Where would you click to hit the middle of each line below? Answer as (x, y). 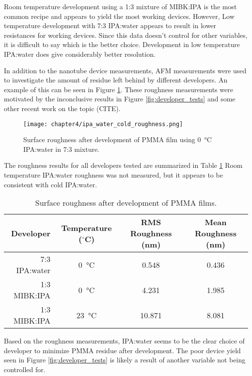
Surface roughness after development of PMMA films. (126, 203)
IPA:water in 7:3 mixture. (62, 149)
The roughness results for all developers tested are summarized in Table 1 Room (123, 165)
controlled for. (25, 369)
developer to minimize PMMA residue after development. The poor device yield (122, 350)
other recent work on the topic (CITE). (62, 108)
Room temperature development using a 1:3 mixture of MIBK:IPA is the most (120, 6)
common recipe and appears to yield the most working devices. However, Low (119, 16)
